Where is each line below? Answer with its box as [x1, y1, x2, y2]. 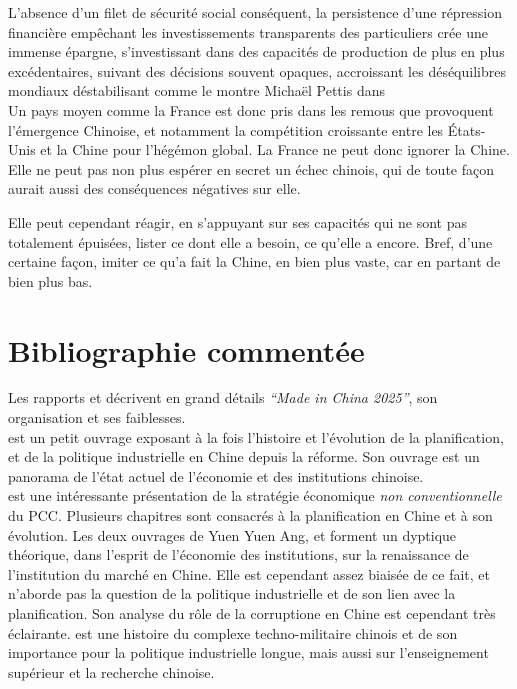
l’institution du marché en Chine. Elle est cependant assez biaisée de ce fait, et [8, 563, 491, 584]
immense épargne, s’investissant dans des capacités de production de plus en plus [8, 41, 505, 62]
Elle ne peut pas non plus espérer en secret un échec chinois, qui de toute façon [8, 158, 494, 179]
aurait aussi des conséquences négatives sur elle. [8, 178, 301, 199]
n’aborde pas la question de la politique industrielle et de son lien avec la [8, 583, 456, 604]
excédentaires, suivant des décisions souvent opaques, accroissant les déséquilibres [8, 60, 506, 81]
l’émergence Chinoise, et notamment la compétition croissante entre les [8, 119, 444, 140]
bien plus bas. [8, 270, 93, 291]
